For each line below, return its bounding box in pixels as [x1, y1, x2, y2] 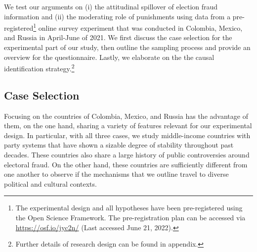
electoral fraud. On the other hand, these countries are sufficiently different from [4, 159, 248, 169]
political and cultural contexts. [4, 178, 97, 189]
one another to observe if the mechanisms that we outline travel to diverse [4, 169, 229, 179]
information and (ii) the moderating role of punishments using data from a [4, 11, 231, 21]
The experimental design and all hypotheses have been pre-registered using [15, 202, 243, 213]
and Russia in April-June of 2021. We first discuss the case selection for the [4, 32, 232, 43]
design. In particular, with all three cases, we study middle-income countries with [4, 130, 251, 140]
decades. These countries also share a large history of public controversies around [4, 150, 250, 160]
